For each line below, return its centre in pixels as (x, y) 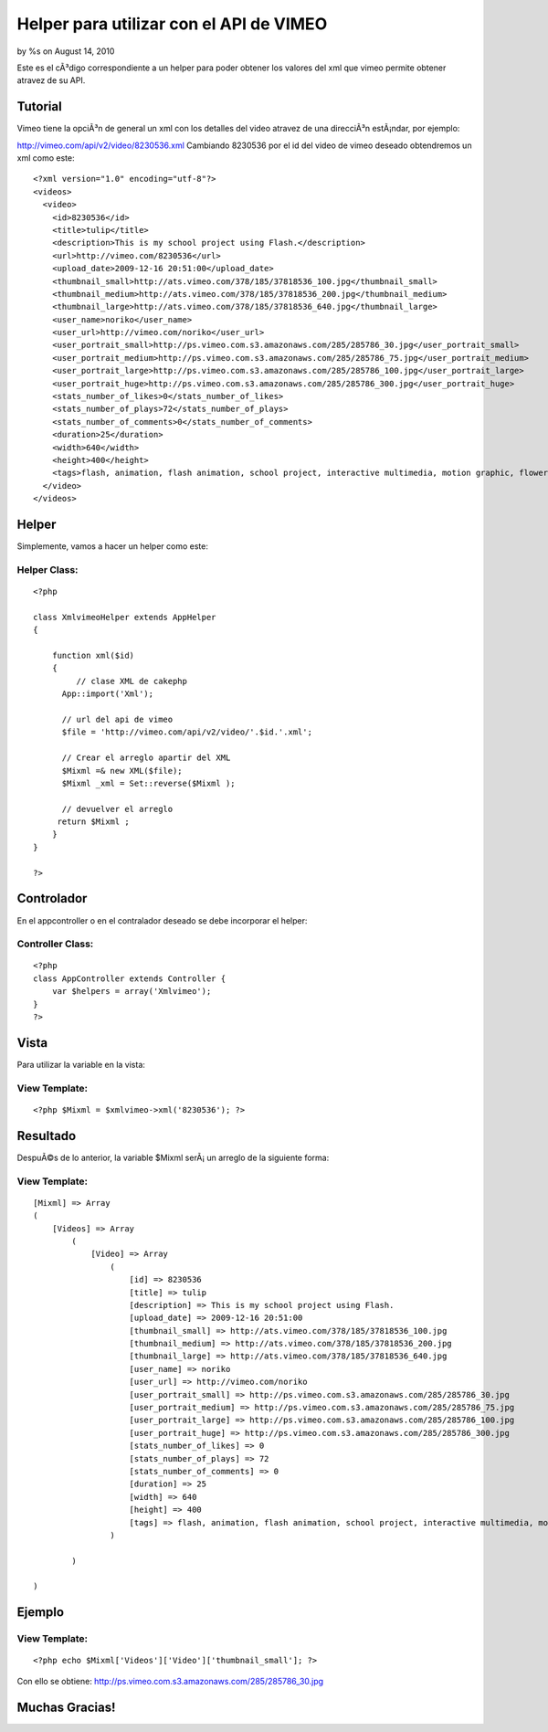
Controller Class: (55, 944)
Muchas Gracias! (66, 1707)
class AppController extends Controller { (130, 978)
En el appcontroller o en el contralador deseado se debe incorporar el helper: (162, 920)
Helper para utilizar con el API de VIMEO (172, 24)
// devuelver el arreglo (117, 809)
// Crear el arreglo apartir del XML (146, 758)
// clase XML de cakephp (132, 681)
